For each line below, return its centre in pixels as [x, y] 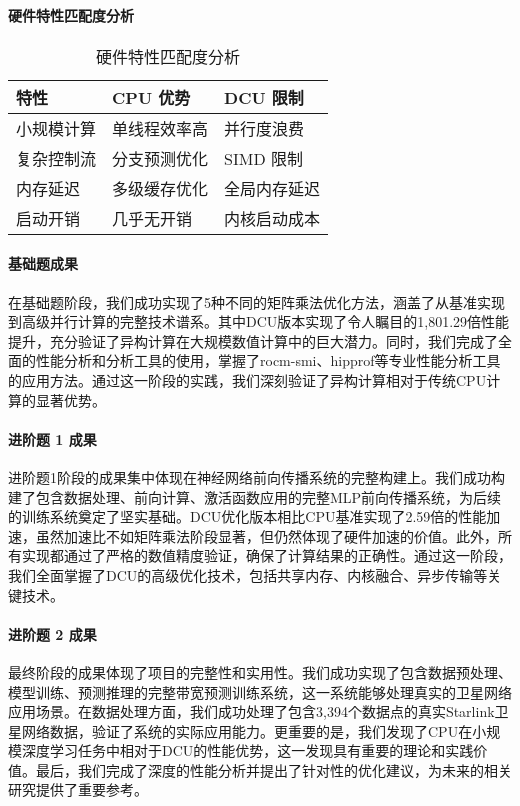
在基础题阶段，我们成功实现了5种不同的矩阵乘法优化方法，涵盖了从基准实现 [256, 301]
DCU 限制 [264, 97]
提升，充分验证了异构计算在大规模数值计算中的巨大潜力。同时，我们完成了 [253, 340]
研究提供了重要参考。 [78, 789]
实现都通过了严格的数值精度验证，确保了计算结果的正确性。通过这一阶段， [266, 555]
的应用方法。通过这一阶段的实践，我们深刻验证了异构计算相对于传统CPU [247, 379]
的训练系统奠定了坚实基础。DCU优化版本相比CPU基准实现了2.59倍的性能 [247, 516]
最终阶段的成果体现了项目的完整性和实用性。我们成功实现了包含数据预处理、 [260, 671]
